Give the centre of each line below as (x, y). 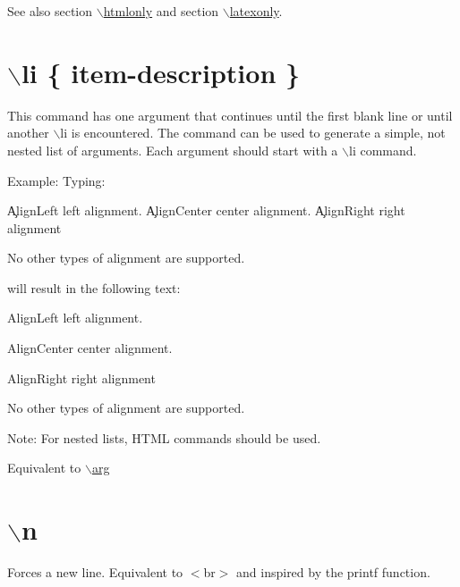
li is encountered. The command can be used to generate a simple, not (253, 133)
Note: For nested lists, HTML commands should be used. (164, 437)
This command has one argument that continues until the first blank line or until (230, 115)
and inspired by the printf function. (333, 572)
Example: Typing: (56, 180)
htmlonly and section (161, 11)
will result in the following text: (94, 287)
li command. (383, 150)
